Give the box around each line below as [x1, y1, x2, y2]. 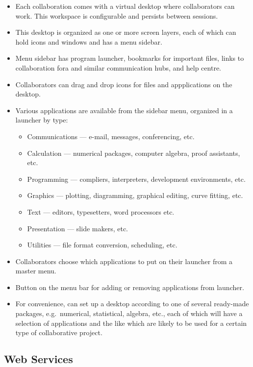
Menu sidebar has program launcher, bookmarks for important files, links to [15, 53, 244, 63]
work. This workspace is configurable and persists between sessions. [15, 10, 218, 21]
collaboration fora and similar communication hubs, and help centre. [15, 62, 221, 73]
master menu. [15, 266, 56, 276]
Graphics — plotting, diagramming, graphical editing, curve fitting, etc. [27, 190, 243, 200]
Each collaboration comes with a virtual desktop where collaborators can [15, 1, 235, 11]
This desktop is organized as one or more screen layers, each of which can [15, 27, 236, 37]
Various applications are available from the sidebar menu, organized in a [15, 105, 233, 115]
